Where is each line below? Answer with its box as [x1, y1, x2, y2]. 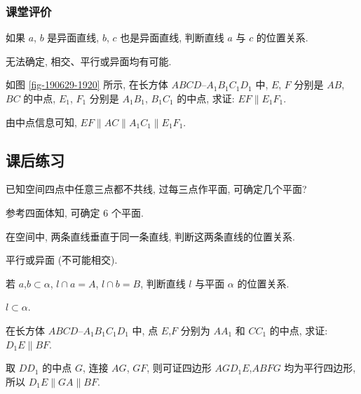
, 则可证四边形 [147, 360, 212, 375]
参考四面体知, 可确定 [6, 205, 100, 219]
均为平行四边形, [284, 360, 356, 375]
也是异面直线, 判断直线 [120, 30, 224, 45]
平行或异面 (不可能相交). [6, 252, 118, 267]
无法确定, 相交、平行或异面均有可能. [6, 53, 172, 68]
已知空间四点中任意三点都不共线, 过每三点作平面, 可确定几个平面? [6, 182, 307, 196]
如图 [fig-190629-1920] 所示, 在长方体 [6, 77, 168, 92]
